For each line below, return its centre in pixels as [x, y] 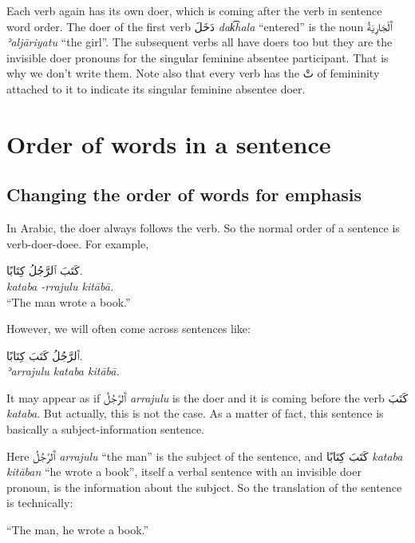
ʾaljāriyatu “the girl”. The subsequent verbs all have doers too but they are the [200, 42]
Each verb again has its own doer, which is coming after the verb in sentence [194, 10]
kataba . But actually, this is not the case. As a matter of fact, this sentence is [195, 413]
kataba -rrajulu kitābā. [60, 285]
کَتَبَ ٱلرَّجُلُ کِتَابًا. [45, 270]
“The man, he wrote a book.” [78, 530]
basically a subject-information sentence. [105, 429]
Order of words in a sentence [169, 143]
